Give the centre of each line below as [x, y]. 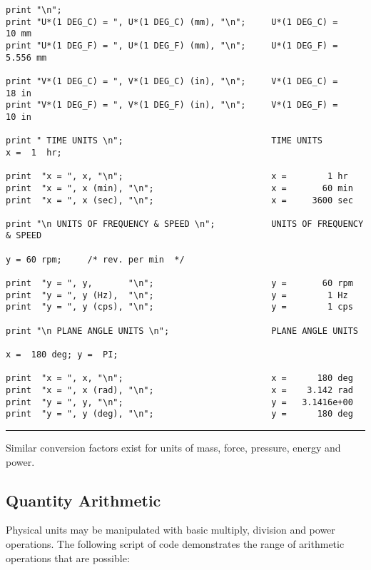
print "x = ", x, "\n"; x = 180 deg [179, 378]
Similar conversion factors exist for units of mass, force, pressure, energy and [173, 447]
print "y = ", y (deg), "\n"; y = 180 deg [179, 414]
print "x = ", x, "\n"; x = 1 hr [177, 177]
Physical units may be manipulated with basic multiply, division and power [171, 530]
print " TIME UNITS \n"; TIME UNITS [164, 141]
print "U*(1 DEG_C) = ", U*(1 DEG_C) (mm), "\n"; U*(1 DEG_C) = [172, 22]
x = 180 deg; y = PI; [62, 355]
